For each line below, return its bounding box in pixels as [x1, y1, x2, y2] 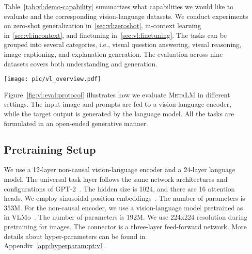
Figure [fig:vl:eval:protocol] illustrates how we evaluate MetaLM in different [4, 89, 230, 99]
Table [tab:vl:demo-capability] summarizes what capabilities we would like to [4, 1, 234, 11]
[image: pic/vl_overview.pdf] [4, 76, 101, 83]
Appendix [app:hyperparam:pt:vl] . [4, 240, 106, 251]
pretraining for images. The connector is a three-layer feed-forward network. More [4, 221, 247, 231]
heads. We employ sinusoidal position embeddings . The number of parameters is [4, 193, 245, 203]
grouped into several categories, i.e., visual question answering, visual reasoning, [4, 39, 241, 49]
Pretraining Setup [4, 142, 96, 157]
